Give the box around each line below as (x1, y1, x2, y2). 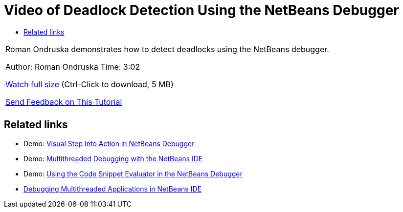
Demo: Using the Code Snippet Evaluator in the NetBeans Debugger (23, 169, 243, 178)
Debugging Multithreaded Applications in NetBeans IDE (23, 184, 201, 193)
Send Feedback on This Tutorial (5, 96, 122, 107)
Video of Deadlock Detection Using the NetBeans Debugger (4, 2, 399, 19)
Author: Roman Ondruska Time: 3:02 (5, 61, 140, 72)
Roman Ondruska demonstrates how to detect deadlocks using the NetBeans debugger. (5, 44, 329, 54)
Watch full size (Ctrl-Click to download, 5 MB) (5, 79, 174, 89)
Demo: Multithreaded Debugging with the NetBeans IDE (23, 154, 203, 163)
